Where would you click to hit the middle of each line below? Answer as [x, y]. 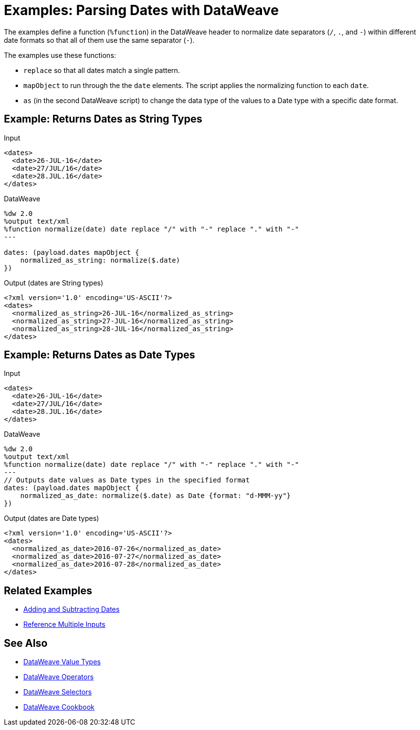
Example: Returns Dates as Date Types [100, 355]
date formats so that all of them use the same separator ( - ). [99, 40]
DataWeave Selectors [58, 692]
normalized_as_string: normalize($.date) [100, 260]
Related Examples [48, 590]
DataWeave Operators [59, 677]
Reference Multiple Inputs [64, 624]
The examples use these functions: [60, 55]
